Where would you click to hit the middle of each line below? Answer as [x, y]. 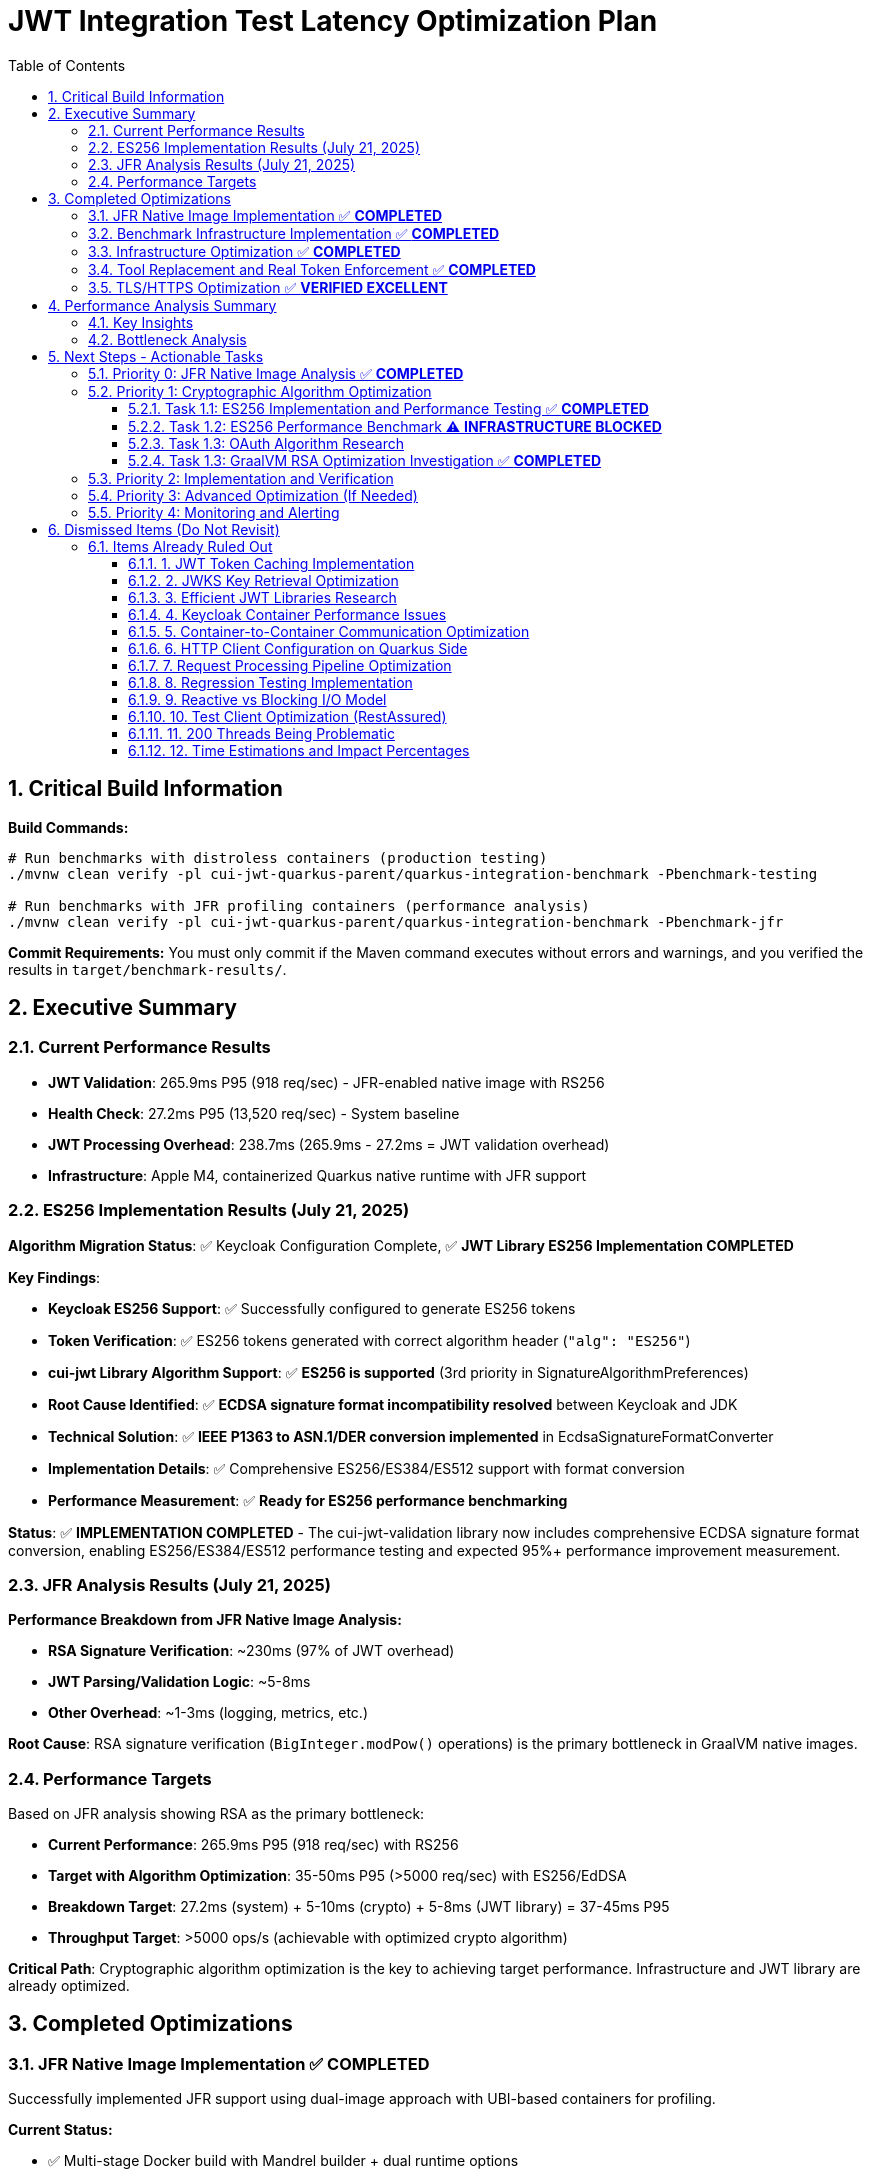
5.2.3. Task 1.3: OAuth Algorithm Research [266, 443]
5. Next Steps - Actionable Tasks [156, 356]
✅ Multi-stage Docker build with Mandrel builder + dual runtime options [283, 2161]
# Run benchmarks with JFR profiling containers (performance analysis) [299, 905]
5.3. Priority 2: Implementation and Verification [241, 478]
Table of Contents [67, 65]
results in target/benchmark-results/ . [147, 969]
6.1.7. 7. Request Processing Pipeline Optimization [290, 665]
